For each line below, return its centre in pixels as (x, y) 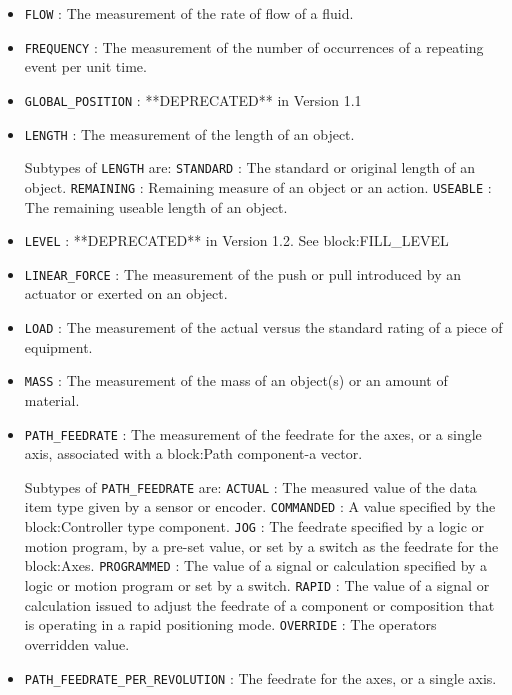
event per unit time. (85, 66)
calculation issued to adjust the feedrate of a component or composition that (259, 604)
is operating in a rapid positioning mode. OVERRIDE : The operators (230, 624)
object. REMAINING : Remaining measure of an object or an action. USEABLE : (258, 186)
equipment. (58, 346)
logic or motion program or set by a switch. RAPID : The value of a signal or (257, 585)
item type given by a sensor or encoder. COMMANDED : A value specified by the (260, 506)
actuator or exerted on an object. (126, 293)
